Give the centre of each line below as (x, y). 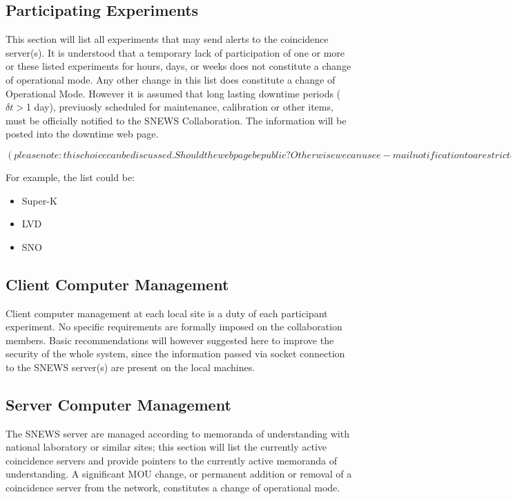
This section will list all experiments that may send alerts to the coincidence (167, 39)
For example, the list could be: (70, 177)
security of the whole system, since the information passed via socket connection (175, 354)
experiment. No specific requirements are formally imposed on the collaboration (174, 327)
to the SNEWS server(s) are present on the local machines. (131, 367)
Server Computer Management (118, 404)
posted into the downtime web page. (82, 134)
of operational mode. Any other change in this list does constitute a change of (171, 79)
